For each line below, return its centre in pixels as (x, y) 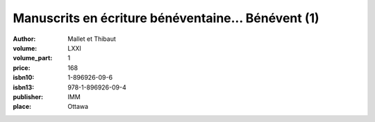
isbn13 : (24, 87)
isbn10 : (24, 78)
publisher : (28, 96)
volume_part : (33, 58)
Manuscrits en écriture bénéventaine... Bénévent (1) (166, 18)
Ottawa (78, 107)
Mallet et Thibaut (92, 39)
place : (22, 107)
